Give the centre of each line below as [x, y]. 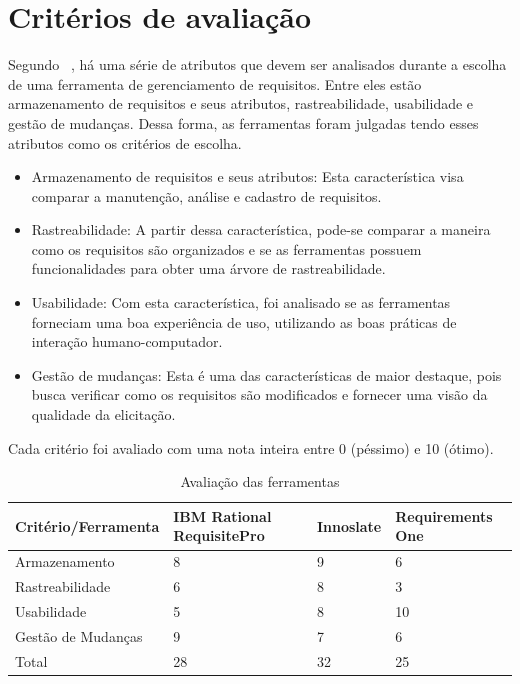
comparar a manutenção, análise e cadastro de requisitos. [206, 195]
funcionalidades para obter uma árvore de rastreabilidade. [208, 268]
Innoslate [349, 525]
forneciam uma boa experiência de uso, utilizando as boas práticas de [244, 321]
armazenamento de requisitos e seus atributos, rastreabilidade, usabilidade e [241, 103]
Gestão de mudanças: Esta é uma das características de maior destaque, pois [266, 374]
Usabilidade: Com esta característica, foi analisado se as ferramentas [241, 302]
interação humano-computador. [127, 341]
